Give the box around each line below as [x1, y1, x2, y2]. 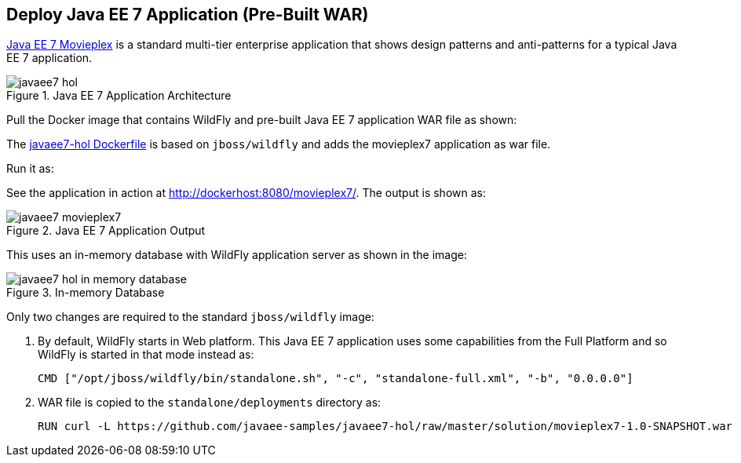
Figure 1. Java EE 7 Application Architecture [6, 89, 232, 103]
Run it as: [6, 162, 54, 176]
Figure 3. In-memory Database [6, 286, 165, 300]
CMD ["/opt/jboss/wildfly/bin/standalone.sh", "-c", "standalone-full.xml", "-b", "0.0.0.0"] [38, 372, 633, 385]
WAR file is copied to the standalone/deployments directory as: [38, 396, 381, 410]
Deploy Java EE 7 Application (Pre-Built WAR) [6, 5, 369, 24]
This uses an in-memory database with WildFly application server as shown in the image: [6, 248, 467, 262]
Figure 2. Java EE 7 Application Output [6, 224, 206, 238]
